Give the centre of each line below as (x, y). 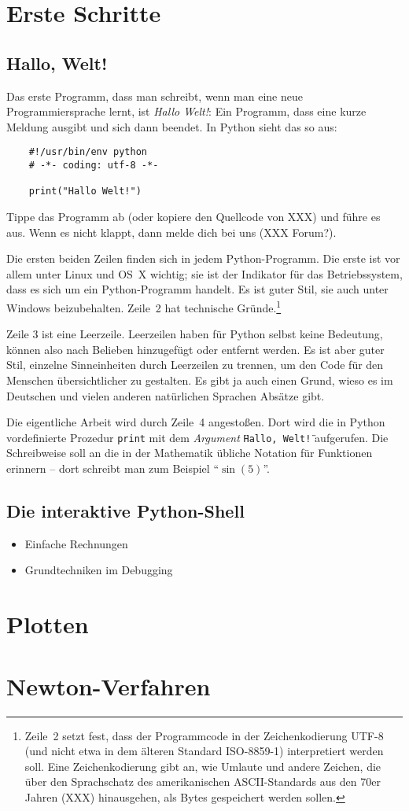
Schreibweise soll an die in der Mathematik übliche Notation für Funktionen (190, 453)
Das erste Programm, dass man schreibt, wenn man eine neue (155, 96)
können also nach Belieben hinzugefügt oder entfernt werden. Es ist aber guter (195, 349)
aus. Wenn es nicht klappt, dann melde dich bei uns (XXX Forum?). (171, 232)
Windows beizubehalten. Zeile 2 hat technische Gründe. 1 (144, 306)
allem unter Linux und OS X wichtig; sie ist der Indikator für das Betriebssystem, (204, 273)
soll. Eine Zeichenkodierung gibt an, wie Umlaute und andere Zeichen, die (203, 766)
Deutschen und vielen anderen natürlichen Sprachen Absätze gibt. (166, 395)
